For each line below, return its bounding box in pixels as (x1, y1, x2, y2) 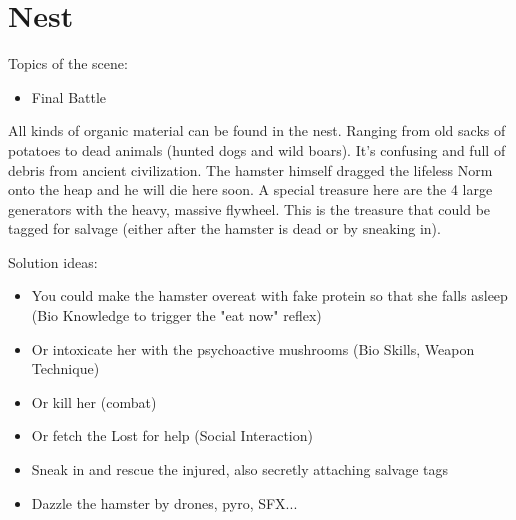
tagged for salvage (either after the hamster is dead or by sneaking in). (8, 218, 441, 239)
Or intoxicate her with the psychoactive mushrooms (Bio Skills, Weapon (31, 338, 475, 359)
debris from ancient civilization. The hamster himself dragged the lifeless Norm (8, 159, 493, 180)
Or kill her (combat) (31, 391, 157, 412)
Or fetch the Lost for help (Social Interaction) (31, 425, 313, 446)
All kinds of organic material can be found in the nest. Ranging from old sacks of (8, 120, 506, 141)
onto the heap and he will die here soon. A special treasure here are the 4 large (8, 179, 493, 200)
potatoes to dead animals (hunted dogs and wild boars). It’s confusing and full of (8, 139, 506, 160)
